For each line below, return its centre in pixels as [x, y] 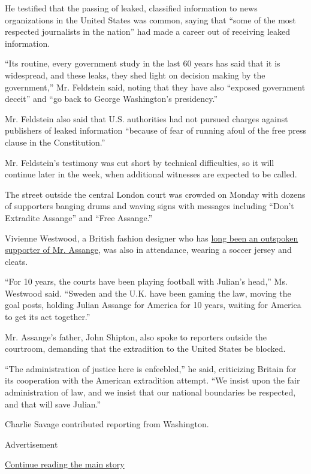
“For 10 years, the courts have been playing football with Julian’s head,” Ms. [146, 281]
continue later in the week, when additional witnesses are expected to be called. [151, 174]
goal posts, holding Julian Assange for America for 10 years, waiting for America [153, 305]
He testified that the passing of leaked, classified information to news [131, 8]
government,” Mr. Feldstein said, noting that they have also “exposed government [155, 87]
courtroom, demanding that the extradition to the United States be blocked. [145, 348]
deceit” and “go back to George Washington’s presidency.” [111, 99]
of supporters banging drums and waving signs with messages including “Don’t [150, 206]
